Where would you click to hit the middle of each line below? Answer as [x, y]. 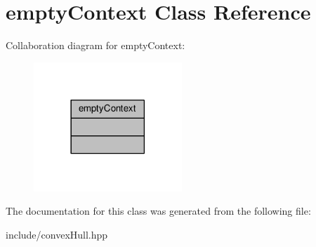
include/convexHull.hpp [57, 234]
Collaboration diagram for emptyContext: [96, 45]
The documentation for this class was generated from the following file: [158, 211]
